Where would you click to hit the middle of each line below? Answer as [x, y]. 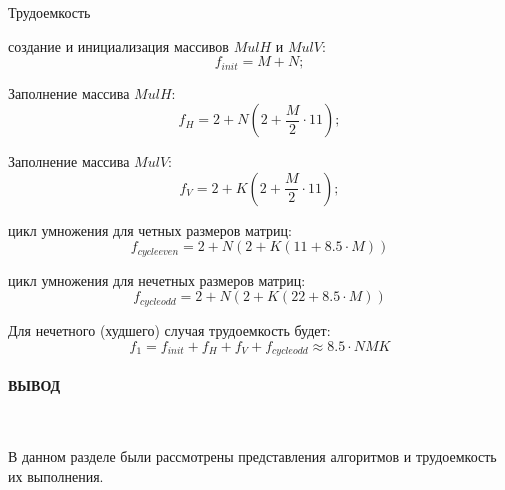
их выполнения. [56, 475]
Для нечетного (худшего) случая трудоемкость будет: [169, 329]
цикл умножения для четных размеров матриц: [150, 229]
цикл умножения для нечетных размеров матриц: [157, 279]
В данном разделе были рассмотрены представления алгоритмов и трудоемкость [252, 456]
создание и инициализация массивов [118, 45]
